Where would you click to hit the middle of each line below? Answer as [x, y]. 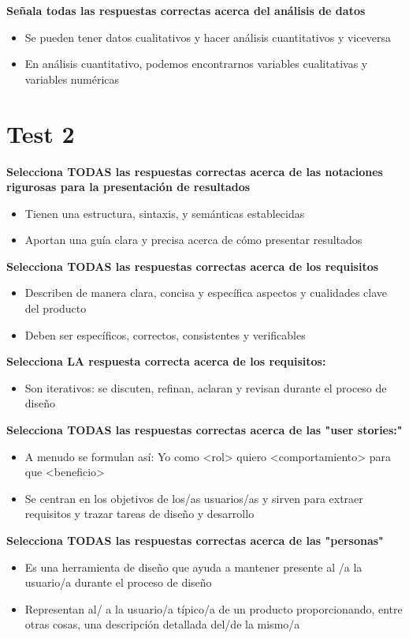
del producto [56, 308]
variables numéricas [72, 79]
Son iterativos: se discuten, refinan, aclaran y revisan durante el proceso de [206, 387]
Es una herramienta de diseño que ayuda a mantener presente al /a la [193, 567]
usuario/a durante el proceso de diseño [118, 582]
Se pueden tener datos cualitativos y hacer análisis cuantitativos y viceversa [208, 37]
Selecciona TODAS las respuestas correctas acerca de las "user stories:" [204, 430]
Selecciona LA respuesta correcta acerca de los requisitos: [166, 361]
